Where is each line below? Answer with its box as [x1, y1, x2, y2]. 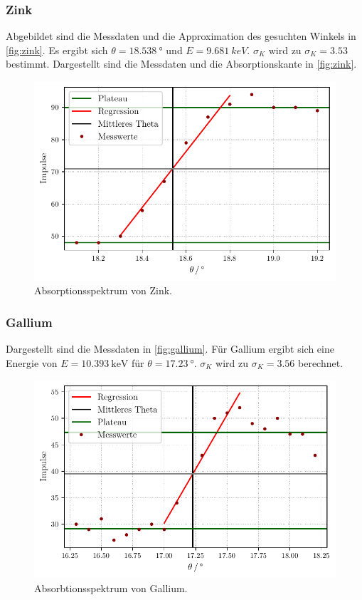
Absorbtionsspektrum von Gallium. [34, 580, 188, 595]
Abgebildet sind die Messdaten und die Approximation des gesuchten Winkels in [6, 29, 356, 43]
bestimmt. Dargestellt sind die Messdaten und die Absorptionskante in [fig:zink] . [6, 56, 357, 71]
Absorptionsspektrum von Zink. [34, 283, 173, 298]
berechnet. [298, 355, 344, 370]
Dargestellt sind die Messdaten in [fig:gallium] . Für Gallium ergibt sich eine [6, 341, 334, 356]
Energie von [6, 355, 58, 370]
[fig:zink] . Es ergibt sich [6, 42, 108, 57]
